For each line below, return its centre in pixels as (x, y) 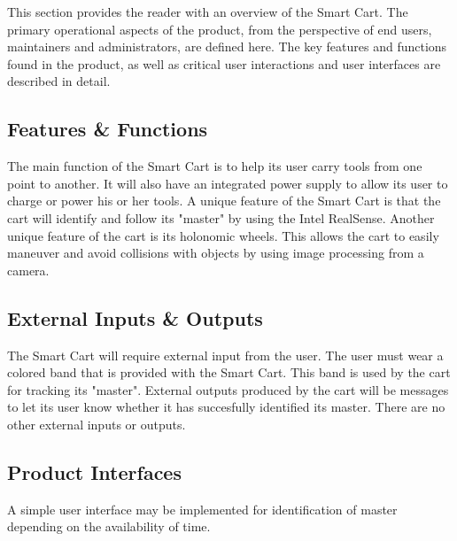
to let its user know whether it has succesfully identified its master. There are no (226, 407)
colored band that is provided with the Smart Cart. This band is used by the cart (229, 372)
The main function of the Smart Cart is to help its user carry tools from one (215, 166)
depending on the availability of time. (109, 526)
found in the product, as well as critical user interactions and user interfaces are (224, 63)
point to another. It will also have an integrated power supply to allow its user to (228, 183)
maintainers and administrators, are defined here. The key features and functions (227, 46)
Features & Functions (108, 129)
